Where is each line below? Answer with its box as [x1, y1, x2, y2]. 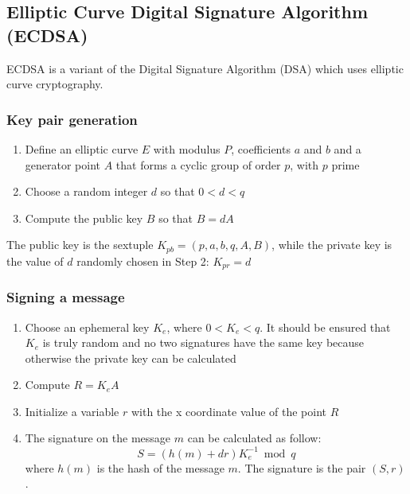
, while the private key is [271, 236, 392, 253]
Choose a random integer [25, 183, 148, 200]
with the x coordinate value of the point [131, 403, 326, 419]
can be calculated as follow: [187, 430, 322, 446]
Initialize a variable [25, 403, 119, 419]
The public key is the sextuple [6, 236, 154, 253]
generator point [25, 156, 101, 173]
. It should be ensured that [260, 318, 391, 335]
